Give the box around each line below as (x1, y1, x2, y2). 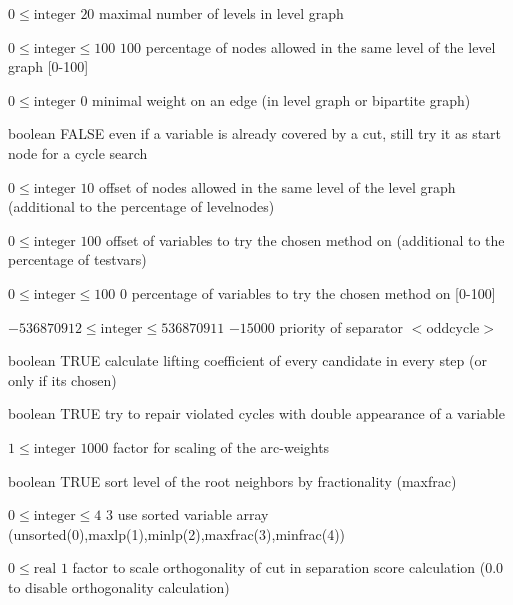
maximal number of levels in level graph (99, 3, 344, 23)
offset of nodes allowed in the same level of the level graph (99, 176, 456, 197)
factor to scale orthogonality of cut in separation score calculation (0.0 (72, 557, 504, 578)
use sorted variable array (117, 504, 269, 525)
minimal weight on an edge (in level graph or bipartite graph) (92, 89, 471, 110)
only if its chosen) (8, 369, 117, 390)
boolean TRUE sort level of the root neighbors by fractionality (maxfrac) (8, 470, 457, 491)
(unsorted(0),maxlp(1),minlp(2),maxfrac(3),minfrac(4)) (8, 523, 346, 544)
